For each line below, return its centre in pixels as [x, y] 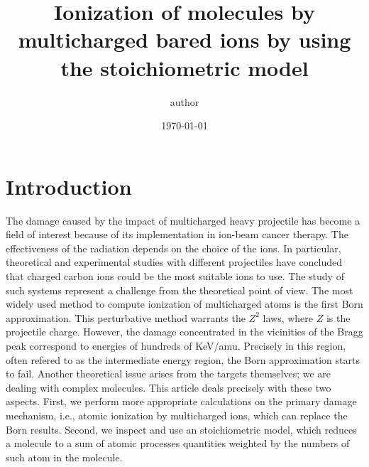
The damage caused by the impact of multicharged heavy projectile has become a [183, 220]
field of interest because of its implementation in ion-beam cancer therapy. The [177, 234]
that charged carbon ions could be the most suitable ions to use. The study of [175, 276]
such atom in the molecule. [64, 457]
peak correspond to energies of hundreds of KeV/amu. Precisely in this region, [176, 345]
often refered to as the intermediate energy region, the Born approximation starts [183, 359]
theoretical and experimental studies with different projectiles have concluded [174, 262]
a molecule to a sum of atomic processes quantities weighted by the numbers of [178, 443]
